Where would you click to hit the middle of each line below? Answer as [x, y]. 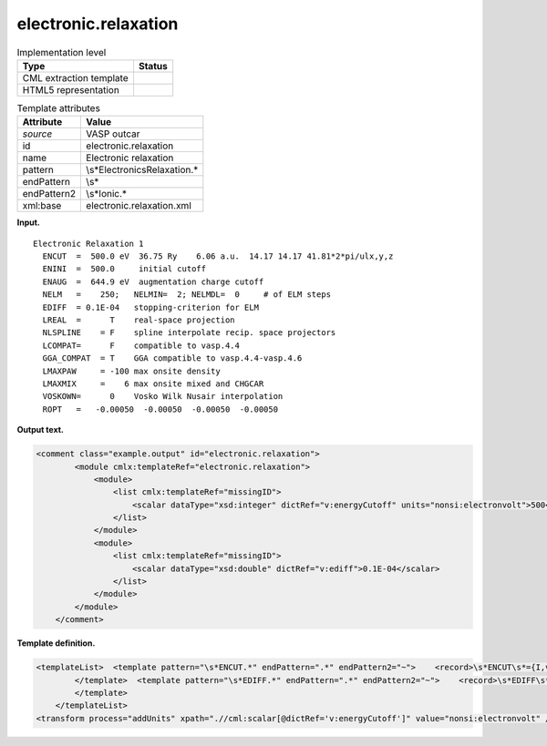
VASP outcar [113, 134]
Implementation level [62, 52]
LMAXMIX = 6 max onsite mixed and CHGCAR [153, 383]
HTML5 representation [71, 89]
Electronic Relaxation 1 [88, 243]
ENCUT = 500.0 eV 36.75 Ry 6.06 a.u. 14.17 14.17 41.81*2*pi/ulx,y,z [218, 256]
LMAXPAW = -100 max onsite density [131, 371]
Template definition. [56, 643]
